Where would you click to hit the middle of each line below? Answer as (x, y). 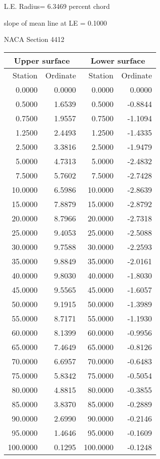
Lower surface (118, 60)
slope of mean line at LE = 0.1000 (55, 22)
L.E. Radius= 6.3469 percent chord (57, 6)
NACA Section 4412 (34, 39)
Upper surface (42, 60)
